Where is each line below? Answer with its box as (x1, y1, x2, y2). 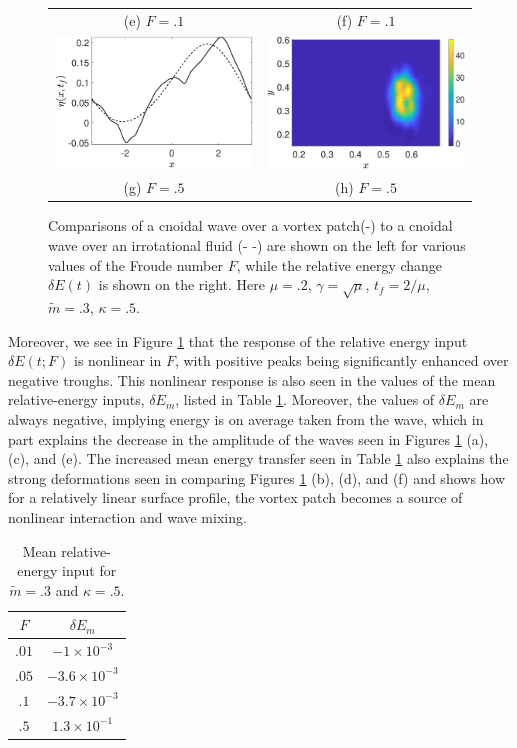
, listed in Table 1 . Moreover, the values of (175, 389, 435, 410)
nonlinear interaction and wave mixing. (8, 506, 247, 527)
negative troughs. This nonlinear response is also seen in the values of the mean (8, 369, 496, 390)
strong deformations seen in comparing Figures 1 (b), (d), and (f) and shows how (8, 467, 506, 488)
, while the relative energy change (236, 254, 443, 275)
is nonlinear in (74, 350, 162, 371)
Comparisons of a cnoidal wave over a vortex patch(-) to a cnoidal (48, 215, 453, 236)
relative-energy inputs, (8, 389, 145, 410)
